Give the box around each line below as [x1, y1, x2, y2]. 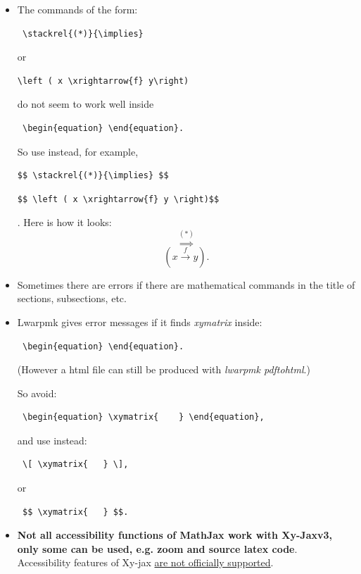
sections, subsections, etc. [17, 291, 127, 306]
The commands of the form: [17, 2, 138, 16]
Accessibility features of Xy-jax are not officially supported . [17, 555, 274, 570]
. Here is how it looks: [17, 215, 112, 230]
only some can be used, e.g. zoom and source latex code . [17, 541, 298, 556]
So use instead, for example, [17, 144, 139, 158]
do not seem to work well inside [17, 96, 154, 111]
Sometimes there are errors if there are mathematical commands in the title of [17, 277, 355, 292]
